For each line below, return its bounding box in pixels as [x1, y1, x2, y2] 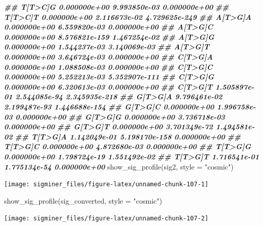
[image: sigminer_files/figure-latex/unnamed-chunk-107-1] [4, 181, 208, 188]
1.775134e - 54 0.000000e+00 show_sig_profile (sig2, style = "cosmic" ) [4, 161, 234, 172]
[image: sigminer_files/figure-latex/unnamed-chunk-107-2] [4, 215, 208, 222]
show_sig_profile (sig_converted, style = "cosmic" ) [4, 195, 162, 206]
